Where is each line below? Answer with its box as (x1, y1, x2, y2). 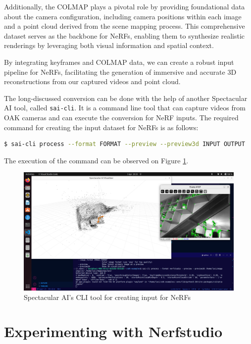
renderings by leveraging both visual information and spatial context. (4, 40, 214, 50)
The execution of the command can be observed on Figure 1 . (4, 155, 189, 165)
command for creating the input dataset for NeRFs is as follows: (4, 122, 199, 132)
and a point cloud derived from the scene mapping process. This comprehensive (4, 21, 245, 31)
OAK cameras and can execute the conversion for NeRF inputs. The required (4, 112, 239, 122)
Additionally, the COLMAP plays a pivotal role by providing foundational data (4, 1, 245, 11)
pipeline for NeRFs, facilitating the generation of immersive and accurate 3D (4, 66, 237, 77)
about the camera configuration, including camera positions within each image (4, 11, 242, 21)
